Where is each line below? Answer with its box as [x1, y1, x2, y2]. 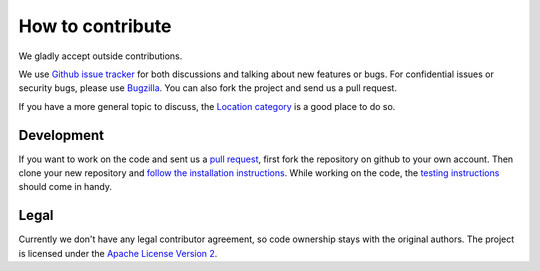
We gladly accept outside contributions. [18, 50, 183, 62]
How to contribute [18, 15, 172, 37]
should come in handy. [18, 181, 112, 193]
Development [18, 126, 105, 144]
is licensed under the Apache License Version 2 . [18, 247, 218, 259]
